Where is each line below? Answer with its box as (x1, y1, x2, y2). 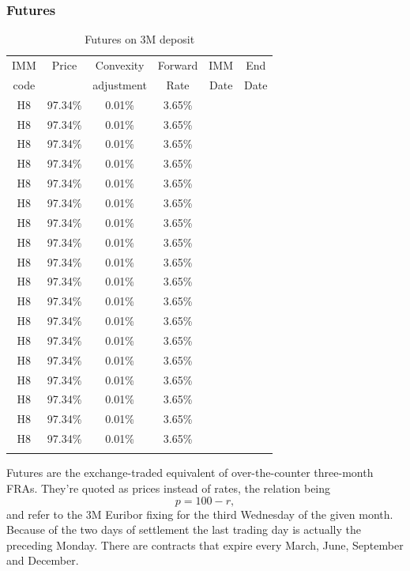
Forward (157, 57, 198, 74)
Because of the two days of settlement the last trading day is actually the (6, 521, 361, 538)
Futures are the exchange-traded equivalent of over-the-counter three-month (6, 464, 374, 481)
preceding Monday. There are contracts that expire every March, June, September (6, 536, 404, 553)
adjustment (92, 76, 147, 93)
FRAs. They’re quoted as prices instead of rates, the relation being (6, 480, 331, 497)
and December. (6, 552, 79, 569)
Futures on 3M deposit (85, 31, 195, 47)
